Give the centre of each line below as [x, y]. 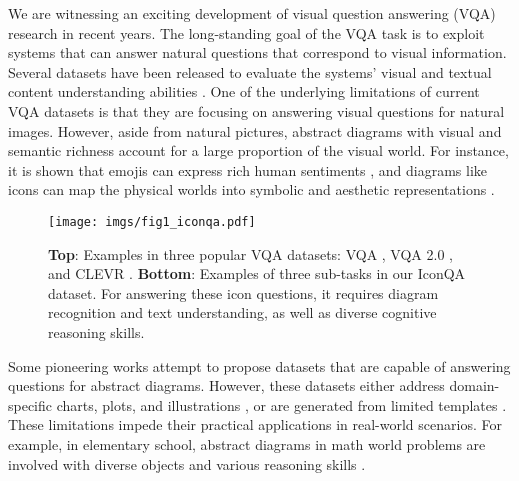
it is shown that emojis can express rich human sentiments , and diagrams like [248, 169]
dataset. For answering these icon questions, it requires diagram [243, 292]
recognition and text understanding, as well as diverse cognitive [242, 312]
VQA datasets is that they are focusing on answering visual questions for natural [256, 110]
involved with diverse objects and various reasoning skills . [187, 463]
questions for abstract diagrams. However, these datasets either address [226, 385]
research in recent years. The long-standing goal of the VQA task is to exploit [246, 32]
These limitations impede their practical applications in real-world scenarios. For [255, 424]
